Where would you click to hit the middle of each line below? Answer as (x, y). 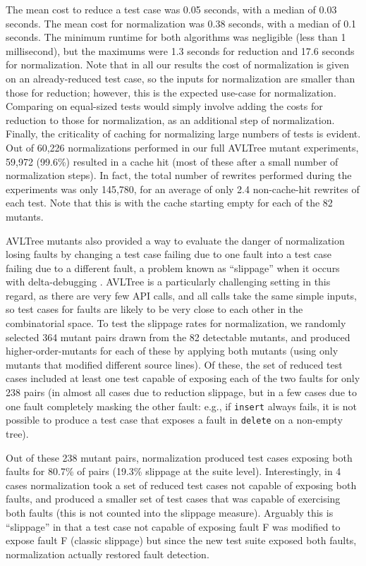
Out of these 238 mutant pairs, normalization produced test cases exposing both (179, 457)
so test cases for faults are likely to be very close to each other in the (154, 309)
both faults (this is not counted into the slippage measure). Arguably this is (170, 512)
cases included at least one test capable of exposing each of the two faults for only (183, 378)
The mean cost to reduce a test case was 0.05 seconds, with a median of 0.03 (171, 9)
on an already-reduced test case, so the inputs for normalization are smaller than (181, 78)
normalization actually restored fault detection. (108, 554)
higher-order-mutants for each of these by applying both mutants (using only (172, 351)
